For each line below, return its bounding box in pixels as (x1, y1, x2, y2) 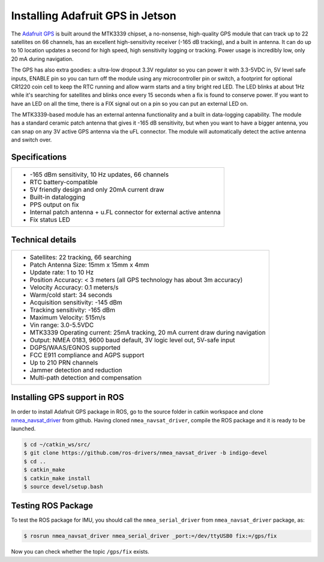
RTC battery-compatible (29, 178, 98, 187)
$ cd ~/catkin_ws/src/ (23, 441, 91, 448)
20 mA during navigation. (11, 55, 74, 63)
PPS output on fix (29, 200, 79, 209)
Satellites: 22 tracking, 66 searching (29, 253, 132, 261)
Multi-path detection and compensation (29, 373, 142, 381)
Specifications (11, 152, 67, 162)
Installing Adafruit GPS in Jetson (11, 9, 176, 22)
